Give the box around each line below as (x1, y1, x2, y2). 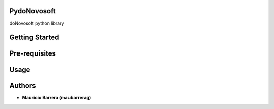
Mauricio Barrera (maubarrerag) (22, 95, 91, 101)
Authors (9, 81, 36, 90)
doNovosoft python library (9, 20, 64, 26)
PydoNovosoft (9, 7, 56, 15)
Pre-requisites (9, 49, 56, 58)
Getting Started (9, 33, 59, 42)
